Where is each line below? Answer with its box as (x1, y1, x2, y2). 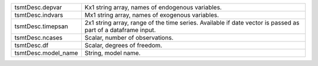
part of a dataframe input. (84, 26, 156, 34)
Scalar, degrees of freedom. (84, 41, 163, 49)
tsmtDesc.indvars (14, 11, 64, 19)
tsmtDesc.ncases (14, 34, 63, 41)
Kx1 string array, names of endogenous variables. (84, 4, 222, 11)
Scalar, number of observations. (84, 34, 174, 41)
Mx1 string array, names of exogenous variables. (84, 11, 219, 19)
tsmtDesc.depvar (14, 4, 62, 11)
